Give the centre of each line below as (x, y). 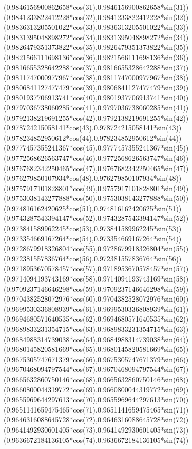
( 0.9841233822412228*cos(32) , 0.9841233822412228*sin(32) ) (96, 17)
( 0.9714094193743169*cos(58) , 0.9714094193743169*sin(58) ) (96, 279)
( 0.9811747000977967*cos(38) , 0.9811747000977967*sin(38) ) (96, 77)
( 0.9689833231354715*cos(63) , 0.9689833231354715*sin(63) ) (96, 329)
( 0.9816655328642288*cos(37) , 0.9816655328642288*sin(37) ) (96, 67)
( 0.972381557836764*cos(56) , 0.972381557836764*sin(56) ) (93, 258)
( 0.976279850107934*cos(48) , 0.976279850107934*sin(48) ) (93, 178)
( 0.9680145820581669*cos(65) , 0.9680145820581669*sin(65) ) (96, 349)
